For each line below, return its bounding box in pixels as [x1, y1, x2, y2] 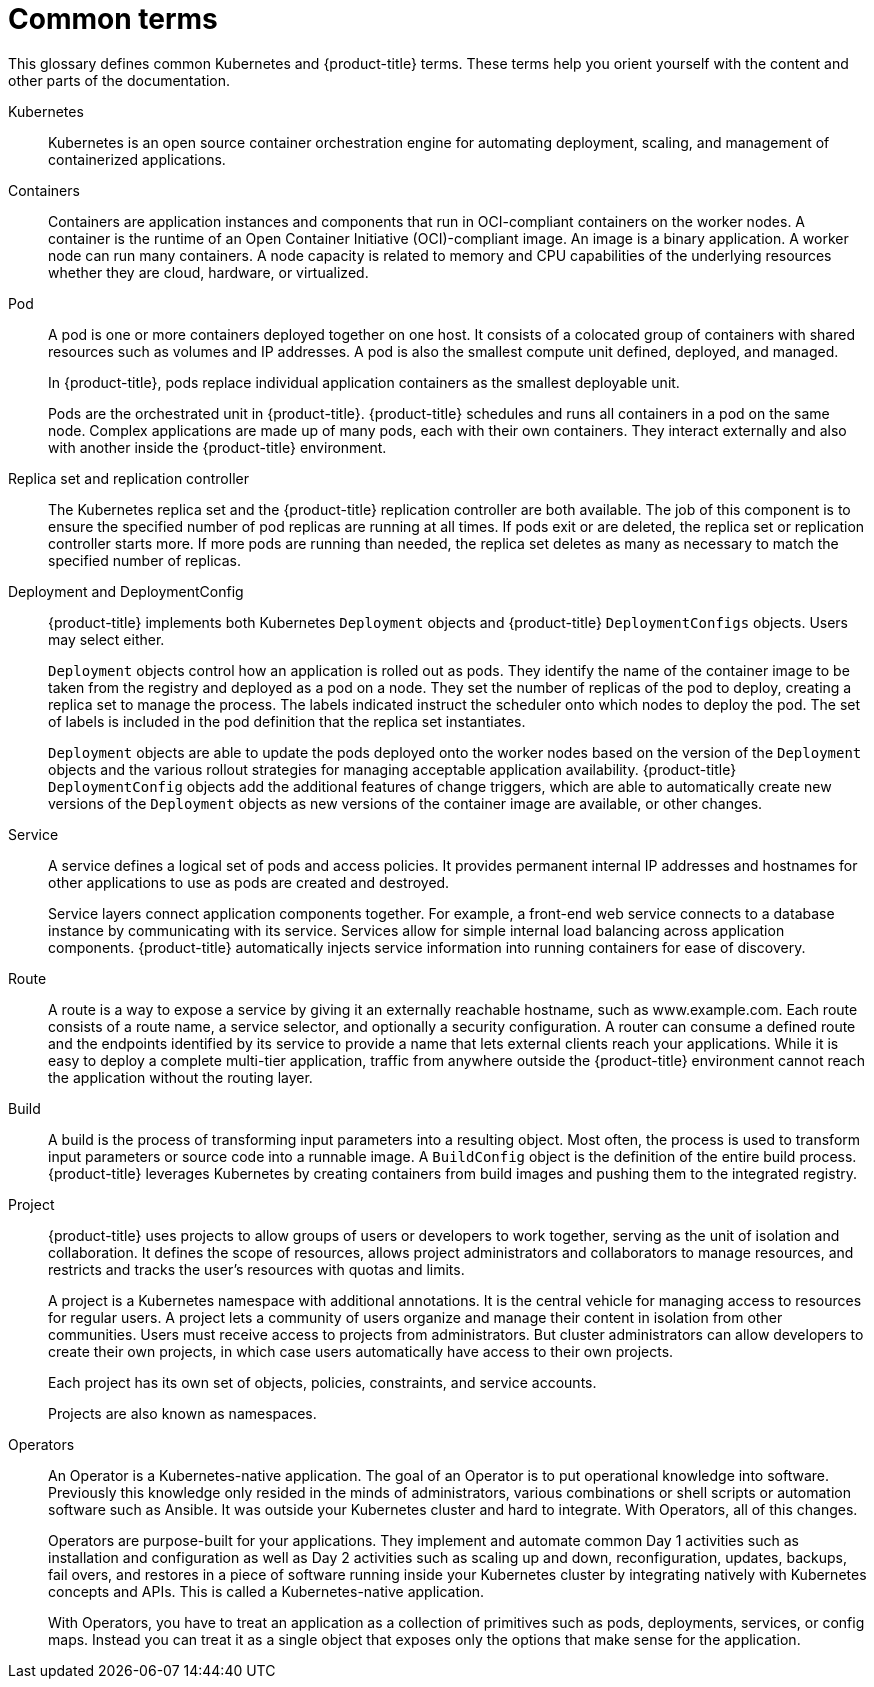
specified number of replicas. [48, 551, 241, 569]
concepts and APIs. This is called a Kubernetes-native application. [48, 1582, 485, 1600]
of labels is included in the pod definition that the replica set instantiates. [48, 712, 526, 730]
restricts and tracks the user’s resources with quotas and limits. [48, 1260, 465, 1278]
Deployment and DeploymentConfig [8, 582, 244, 600]
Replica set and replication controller [8, 469, 249, 487]
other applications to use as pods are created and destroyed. [48, 873, 450, 891]
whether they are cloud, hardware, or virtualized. [48, 263, 369, 281]
